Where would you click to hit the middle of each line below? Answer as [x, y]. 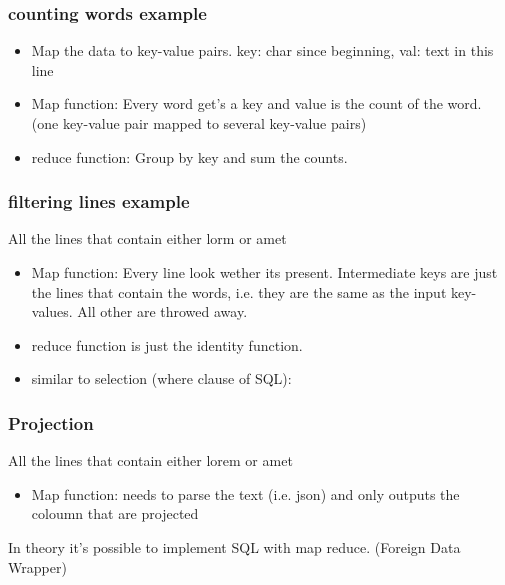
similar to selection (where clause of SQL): [161, 378]
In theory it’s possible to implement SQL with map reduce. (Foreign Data [234, 546]
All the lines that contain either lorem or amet [150, 460]
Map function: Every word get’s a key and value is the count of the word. [256, 103]
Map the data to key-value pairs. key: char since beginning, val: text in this [262, 50]
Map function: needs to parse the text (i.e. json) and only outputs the [245, 493]
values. [52, 311]
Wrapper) [37, 566]
